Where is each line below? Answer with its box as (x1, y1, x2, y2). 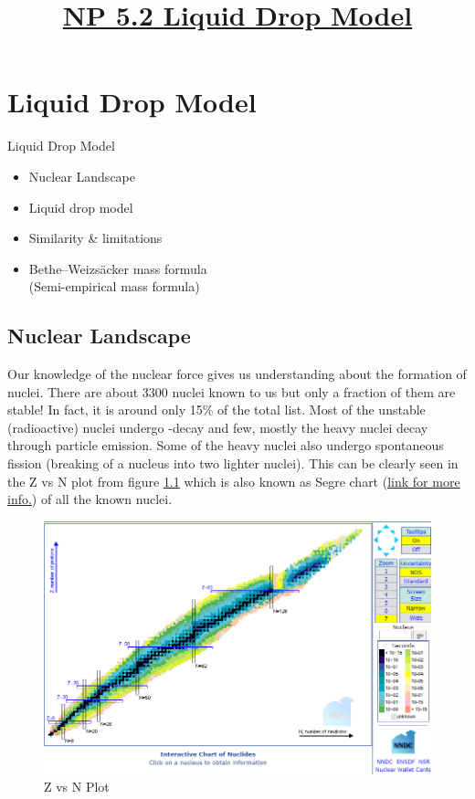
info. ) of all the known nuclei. (7, 489, 173, 509)
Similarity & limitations (28, 228, 163, 247)
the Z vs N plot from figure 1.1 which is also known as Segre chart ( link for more (7, 471, 460, 490)
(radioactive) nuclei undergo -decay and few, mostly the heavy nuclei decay (7, 417, 428, 436)
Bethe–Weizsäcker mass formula (28, 258, 207, 278)
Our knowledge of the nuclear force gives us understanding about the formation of (7, 364, 467, 384)
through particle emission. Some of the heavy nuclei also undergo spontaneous (7, 436, 444, 455)
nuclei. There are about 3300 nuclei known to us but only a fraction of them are (7, 382, 456, 401)
